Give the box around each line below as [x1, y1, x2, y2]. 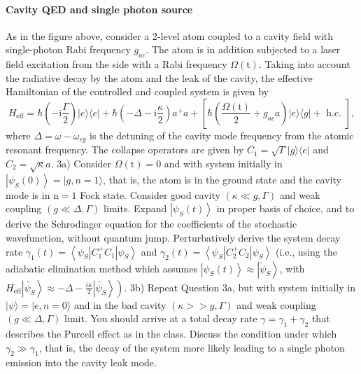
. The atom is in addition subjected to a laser [146, 42, 341, 57]
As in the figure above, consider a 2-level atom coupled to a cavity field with [6, 28, 334, 43]
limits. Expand [104, 201, 167, 216]
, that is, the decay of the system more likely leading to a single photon [38, 340, 345, 354]
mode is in [6, 187, 50, 202]
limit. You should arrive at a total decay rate [64, 311, 257, 326]
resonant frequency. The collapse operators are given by [6, 142, 244, 157]
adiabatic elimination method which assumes [6, 261, 198, 275]
